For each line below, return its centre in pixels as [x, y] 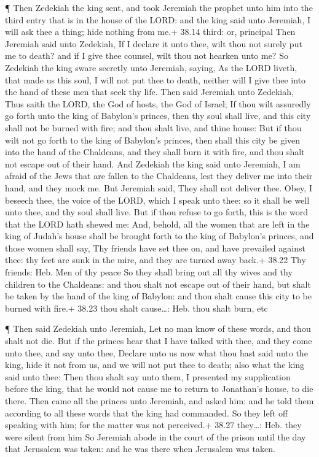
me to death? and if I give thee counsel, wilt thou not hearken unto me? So [147, 56]
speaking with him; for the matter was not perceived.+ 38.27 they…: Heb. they [153, 425]
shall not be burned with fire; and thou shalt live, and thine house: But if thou [153, 127]
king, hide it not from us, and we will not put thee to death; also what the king [155, 365]
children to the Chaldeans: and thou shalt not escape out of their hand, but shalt [158, 284]
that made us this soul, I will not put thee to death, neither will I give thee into [156, 79]
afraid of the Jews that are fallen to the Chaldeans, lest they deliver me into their [159, 176]
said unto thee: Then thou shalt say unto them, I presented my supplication [148, 376]
